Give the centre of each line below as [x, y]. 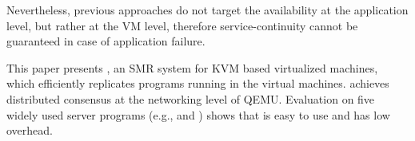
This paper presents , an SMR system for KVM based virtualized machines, [192, 67]
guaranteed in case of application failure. [106, 41]
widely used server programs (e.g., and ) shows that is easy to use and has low [198, 114]
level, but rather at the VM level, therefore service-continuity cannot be [182, 25]
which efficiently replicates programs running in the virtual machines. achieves [198, 83]
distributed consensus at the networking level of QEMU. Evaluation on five [191, 98]
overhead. [30, 130]
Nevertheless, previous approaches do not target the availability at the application [207, 10]
